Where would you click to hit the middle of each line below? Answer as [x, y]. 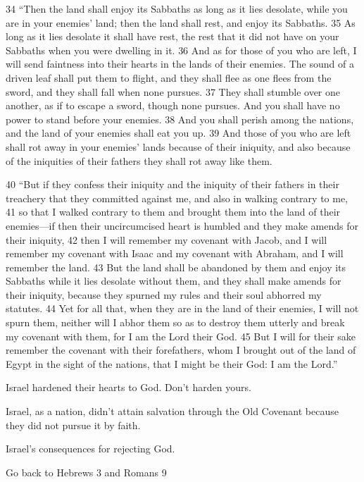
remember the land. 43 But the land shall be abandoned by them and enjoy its [176, 267]
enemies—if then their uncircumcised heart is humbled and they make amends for [182, 225]
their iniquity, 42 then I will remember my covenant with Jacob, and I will [167, 239]
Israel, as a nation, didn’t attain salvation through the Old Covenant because [172, 411]
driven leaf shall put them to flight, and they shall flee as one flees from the [169, 77]
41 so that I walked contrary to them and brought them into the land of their [173, 212]
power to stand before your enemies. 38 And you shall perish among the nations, [180, 119]
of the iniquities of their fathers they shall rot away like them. [139, 160]
